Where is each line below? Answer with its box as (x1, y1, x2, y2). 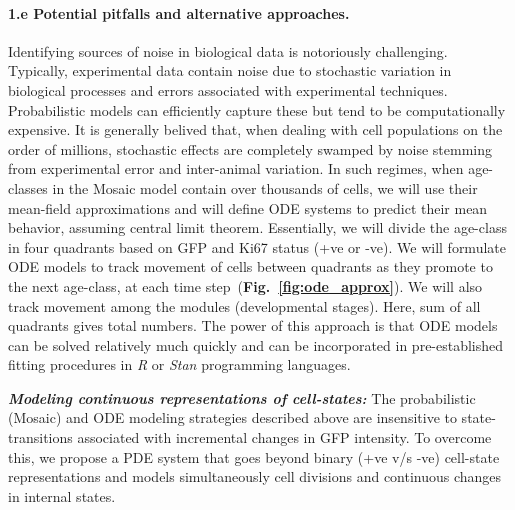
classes (8, 177, 48, 198)
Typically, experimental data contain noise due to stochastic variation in (8, 60, 452, 81)
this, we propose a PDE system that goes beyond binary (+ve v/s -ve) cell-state (8, 446, 500, 467)
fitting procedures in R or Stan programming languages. (8, 354, 351, 375)
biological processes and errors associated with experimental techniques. (8, 79, 448, 100)
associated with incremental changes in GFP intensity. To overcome (77, 427, 492, 448)
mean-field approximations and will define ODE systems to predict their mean (8, 197, 488, 218)
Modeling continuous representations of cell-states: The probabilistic (8, 387, 476, 408)
